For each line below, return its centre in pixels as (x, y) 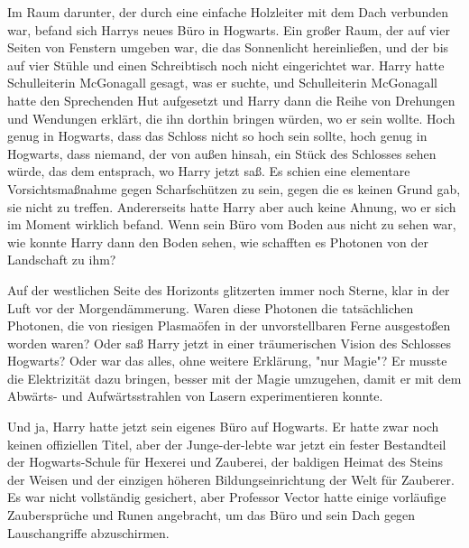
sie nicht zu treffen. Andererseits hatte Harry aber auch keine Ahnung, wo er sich (232, 206)
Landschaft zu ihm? (62, 260)
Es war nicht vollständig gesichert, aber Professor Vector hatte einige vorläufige (227, 497)
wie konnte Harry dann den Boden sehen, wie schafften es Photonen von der (218, 241)
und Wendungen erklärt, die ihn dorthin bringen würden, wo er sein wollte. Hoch (231, 118)
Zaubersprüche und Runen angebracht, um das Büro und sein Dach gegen (212, 515)
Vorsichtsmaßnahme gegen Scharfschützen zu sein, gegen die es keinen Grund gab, (234, 188)
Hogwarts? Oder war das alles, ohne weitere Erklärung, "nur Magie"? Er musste (227, 361)
